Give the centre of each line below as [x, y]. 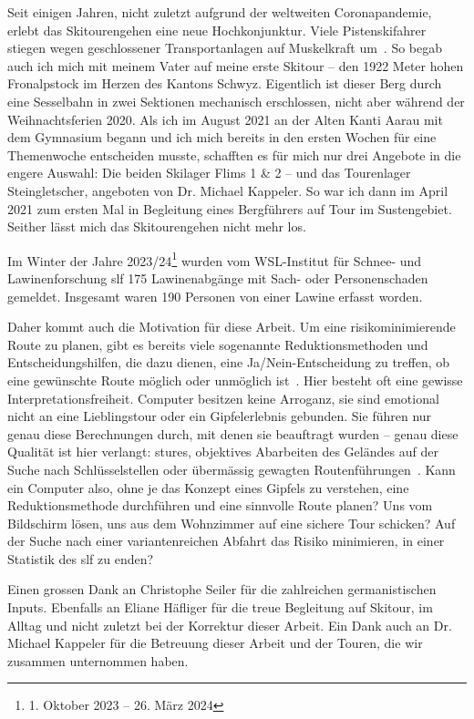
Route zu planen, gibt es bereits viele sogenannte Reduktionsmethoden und [218, 344]
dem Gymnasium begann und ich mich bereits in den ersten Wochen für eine [222, 137]
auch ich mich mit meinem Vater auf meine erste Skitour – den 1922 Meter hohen [236, 65]
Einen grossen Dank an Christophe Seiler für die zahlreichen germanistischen [222, 589]
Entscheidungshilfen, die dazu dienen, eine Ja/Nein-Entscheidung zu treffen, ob [229, 362]
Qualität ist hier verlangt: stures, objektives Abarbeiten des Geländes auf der [223, 452]
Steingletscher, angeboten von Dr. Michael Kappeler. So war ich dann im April [228, 190]
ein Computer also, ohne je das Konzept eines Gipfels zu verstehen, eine [208, 487]
